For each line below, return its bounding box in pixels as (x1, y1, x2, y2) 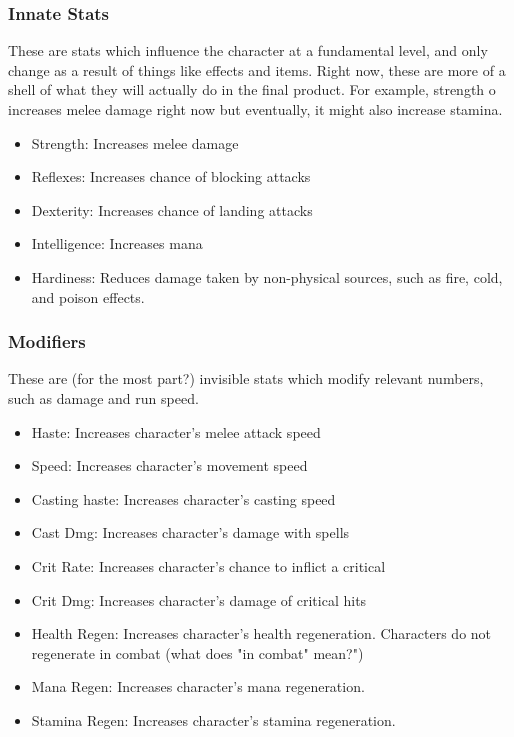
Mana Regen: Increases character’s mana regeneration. (31, 676, 365, 697)
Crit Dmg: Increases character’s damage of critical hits (31, 589, 367, 610)
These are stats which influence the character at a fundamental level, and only (8, 40, 488, 61)
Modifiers (8, 329, 86, 354)
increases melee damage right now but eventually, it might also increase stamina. (8, 99, 503, 119)
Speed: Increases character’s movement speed (31, 455, 308, 476)
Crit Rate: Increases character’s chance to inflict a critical (31, 555, 386, 576)
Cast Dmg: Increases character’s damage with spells (31, 522, 350, 543)
